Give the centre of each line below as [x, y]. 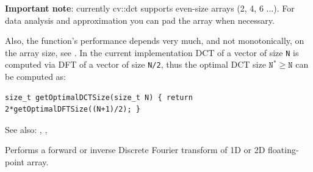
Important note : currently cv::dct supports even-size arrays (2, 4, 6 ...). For [150, 8]
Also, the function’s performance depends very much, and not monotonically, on [155, 41]
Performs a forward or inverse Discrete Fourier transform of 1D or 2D [135, 150]
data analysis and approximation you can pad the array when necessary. [140, 20]
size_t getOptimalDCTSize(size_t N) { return [99, 97]
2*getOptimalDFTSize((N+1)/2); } [73, 109]
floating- [283, 150]
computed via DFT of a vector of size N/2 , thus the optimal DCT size [135, 64]
